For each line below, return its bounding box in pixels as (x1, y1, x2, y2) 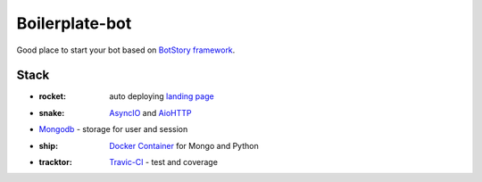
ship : (38, 140, 58, 151)
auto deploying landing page (109, 91, 214, 102)
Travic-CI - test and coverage (109, 157, 219, 168)
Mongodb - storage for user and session (38, 124, 188, 135)
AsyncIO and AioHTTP (109, 107, 192, 118)
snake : (38, 107, 65, 118)
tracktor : (38, 157, 73, 168)
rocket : (38, 91, 67, 102)
